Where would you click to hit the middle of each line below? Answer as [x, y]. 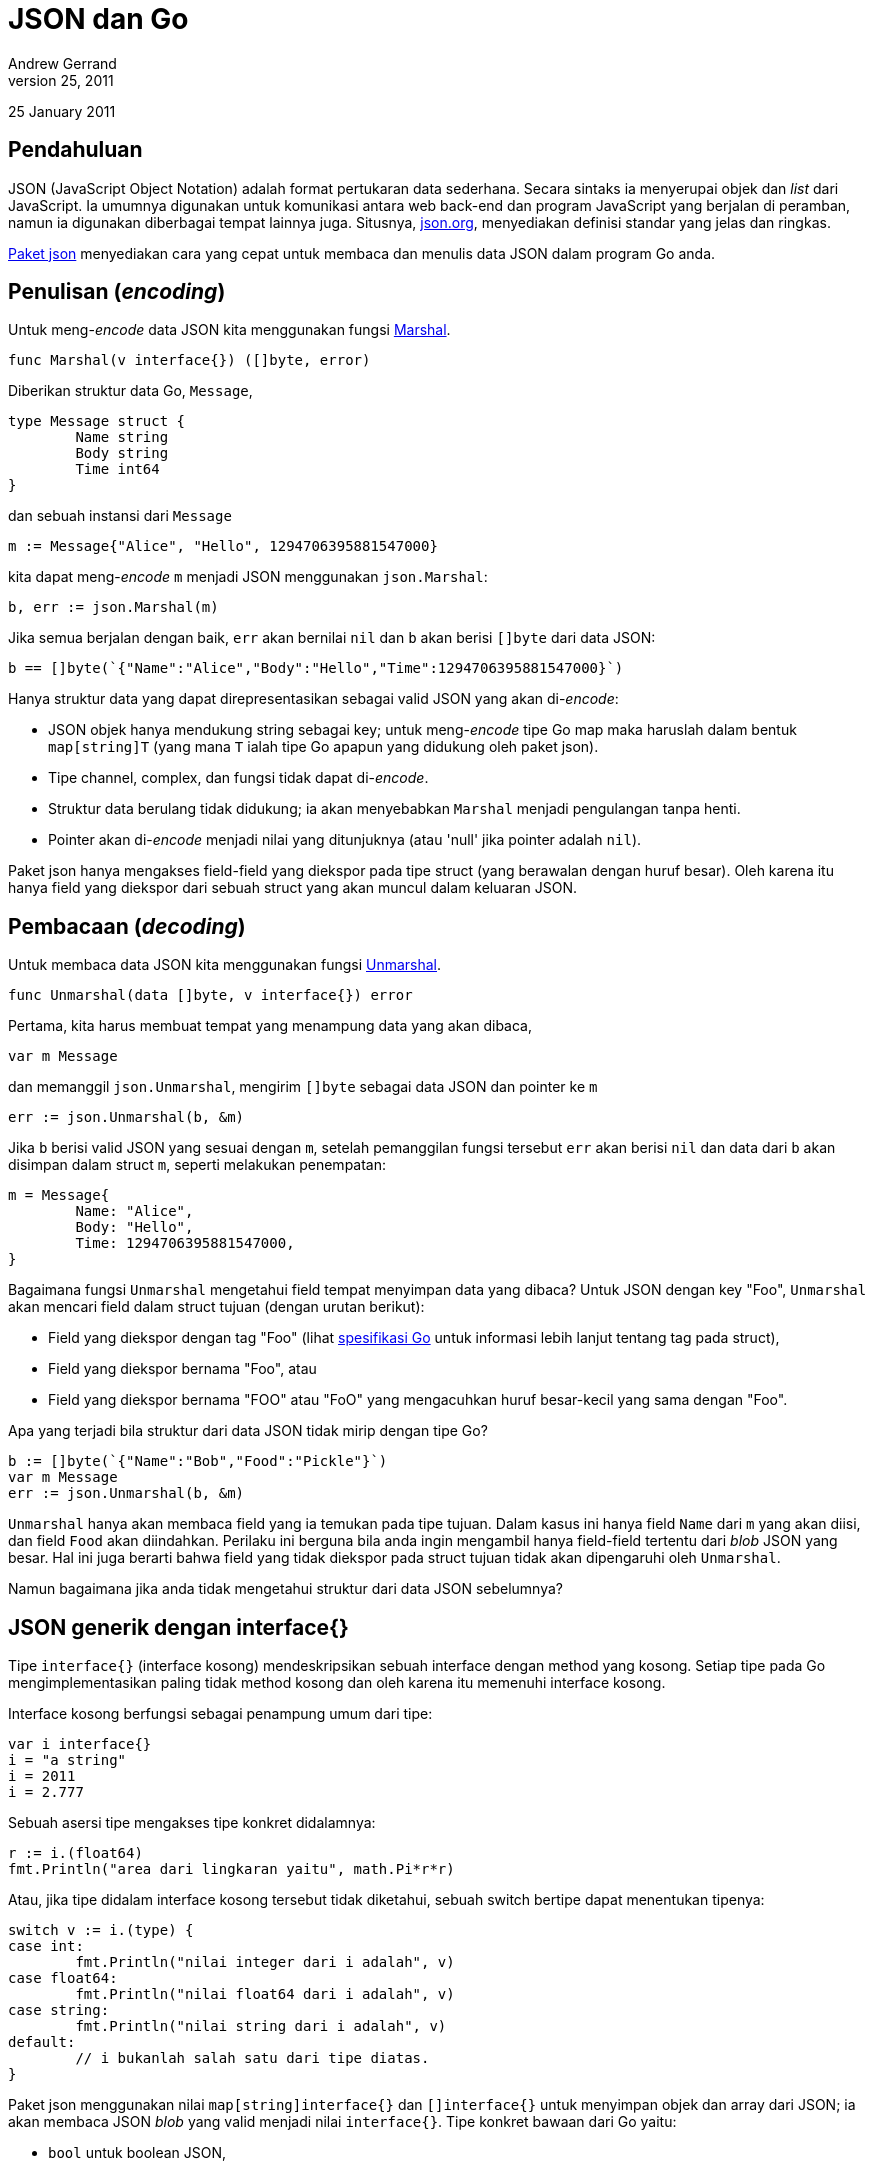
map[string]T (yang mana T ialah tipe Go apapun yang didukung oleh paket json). [323, 747]
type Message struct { [97, 421]
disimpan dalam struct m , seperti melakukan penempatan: [197, 1165]
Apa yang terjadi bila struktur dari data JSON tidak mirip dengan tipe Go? [248, 1431]
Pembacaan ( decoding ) [127, 926]
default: [42, 2042]
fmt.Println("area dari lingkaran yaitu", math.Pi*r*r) [231, 1869]
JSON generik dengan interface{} [178, 1627]
